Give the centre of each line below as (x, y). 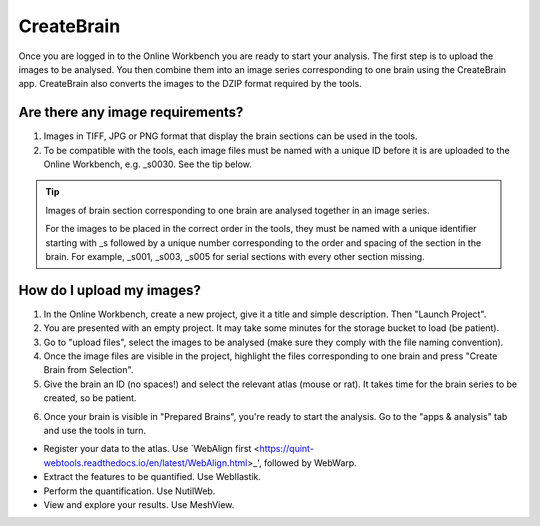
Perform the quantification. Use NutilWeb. (129, 491)
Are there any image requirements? (131, 112)
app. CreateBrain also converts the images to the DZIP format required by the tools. (190, 84)
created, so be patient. (90, 398)
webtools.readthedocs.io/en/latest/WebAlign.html (145, 462)
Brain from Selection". (88, 370)
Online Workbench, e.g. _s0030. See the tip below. (147, 164)
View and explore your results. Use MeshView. (139, 504)
